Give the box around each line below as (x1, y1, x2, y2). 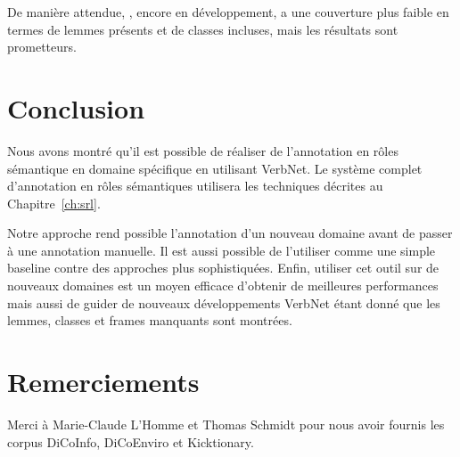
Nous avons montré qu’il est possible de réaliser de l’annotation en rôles (7, 141, 398, 159)
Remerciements (7, 363, 200, 400)
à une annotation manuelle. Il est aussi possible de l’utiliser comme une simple (7, 241, 436, 259)
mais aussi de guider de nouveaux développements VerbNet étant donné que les (7, 293, 440, 312)
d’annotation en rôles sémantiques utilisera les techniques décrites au (7, 176, 383, 195)
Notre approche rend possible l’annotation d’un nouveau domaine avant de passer (7, 224, 453, 242)
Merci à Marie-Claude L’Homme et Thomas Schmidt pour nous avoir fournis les (7, 414, 445, 433)
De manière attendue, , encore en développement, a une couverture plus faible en (7, 3, 449, 20)
